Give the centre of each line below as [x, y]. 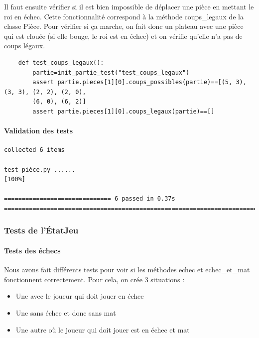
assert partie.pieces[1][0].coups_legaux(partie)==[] [124, 111]
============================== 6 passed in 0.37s [90, 199]
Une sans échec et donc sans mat [66, 312]
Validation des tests [39, 131]
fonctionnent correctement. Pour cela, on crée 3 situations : [94, 279]
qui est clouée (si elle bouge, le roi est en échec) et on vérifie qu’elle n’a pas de [123, 36]
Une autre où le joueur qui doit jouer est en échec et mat [103, 329]
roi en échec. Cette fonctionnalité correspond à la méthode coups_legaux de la [124, 16]
